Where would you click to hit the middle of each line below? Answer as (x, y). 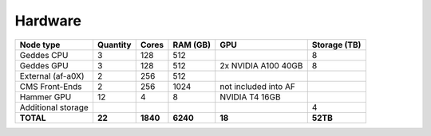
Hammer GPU (45, 97)
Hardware (48, 21)
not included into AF (257, 86)
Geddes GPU (44, 65)
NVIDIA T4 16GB (250, 97)
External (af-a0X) (52, 76)
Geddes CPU (44, 55)
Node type (40, 45)
